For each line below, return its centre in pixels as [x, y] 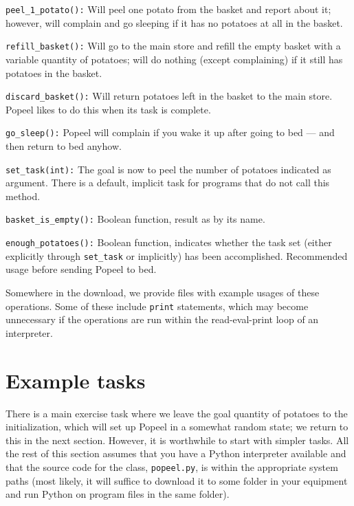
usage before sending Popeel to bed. [81, 269]
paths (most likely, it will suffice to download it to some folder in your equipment [177, 480]
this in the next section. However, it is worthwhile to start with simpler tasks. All [177, 440]
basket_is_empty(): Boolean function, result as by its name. [135, 219]
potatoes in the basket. [54, 73]
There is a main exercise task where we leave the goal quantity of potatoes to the [177, 413]
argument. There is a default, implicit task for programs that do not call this [168, 183]
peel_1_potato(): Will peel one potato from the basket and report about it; [168, 9]
